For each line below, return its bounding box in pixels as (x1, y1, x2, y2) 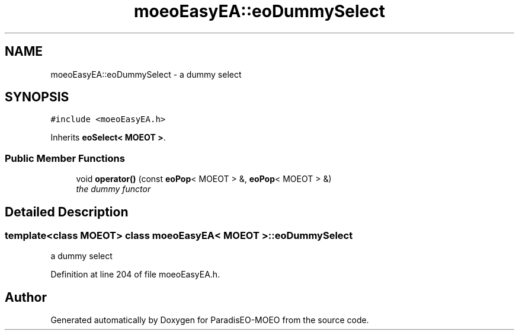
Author (5, 289, 47, 305)
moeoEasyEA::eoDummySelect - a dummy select (50, 69, 242, 79)
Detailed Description (5, 204, 129, 219)
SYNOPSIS (5, 90, 69, 105)
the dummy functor (76, 184, 151, 194)
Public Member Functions (5, 152, 125, 164)
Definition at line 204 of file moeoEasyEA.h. (50, 269, 220, 280)
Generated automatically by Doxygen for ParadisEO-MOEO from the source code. (50, 315, 369, 326)
